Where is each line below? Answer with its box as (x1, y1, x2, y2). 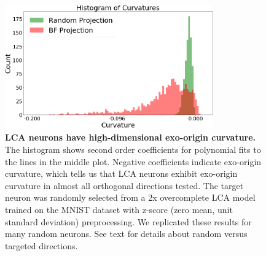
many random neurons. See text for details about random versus (5, 227, 248, 240)
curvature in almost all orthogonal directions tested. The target (5, 179, 244, 192)
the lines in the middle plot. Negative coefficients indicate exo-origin (5, 155, 262, 168)
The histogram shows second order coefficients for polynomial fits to (5, 142, 261, 155)
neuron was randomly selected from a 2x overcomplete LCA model (5, 191, 256, 204)
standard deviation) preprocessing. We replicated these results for (5, 215, 252, 228)
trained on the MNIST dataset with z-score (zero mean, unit (5, 203, 233, 215)
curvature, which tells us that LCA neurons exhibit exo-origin (5, 167, 238, 180)
